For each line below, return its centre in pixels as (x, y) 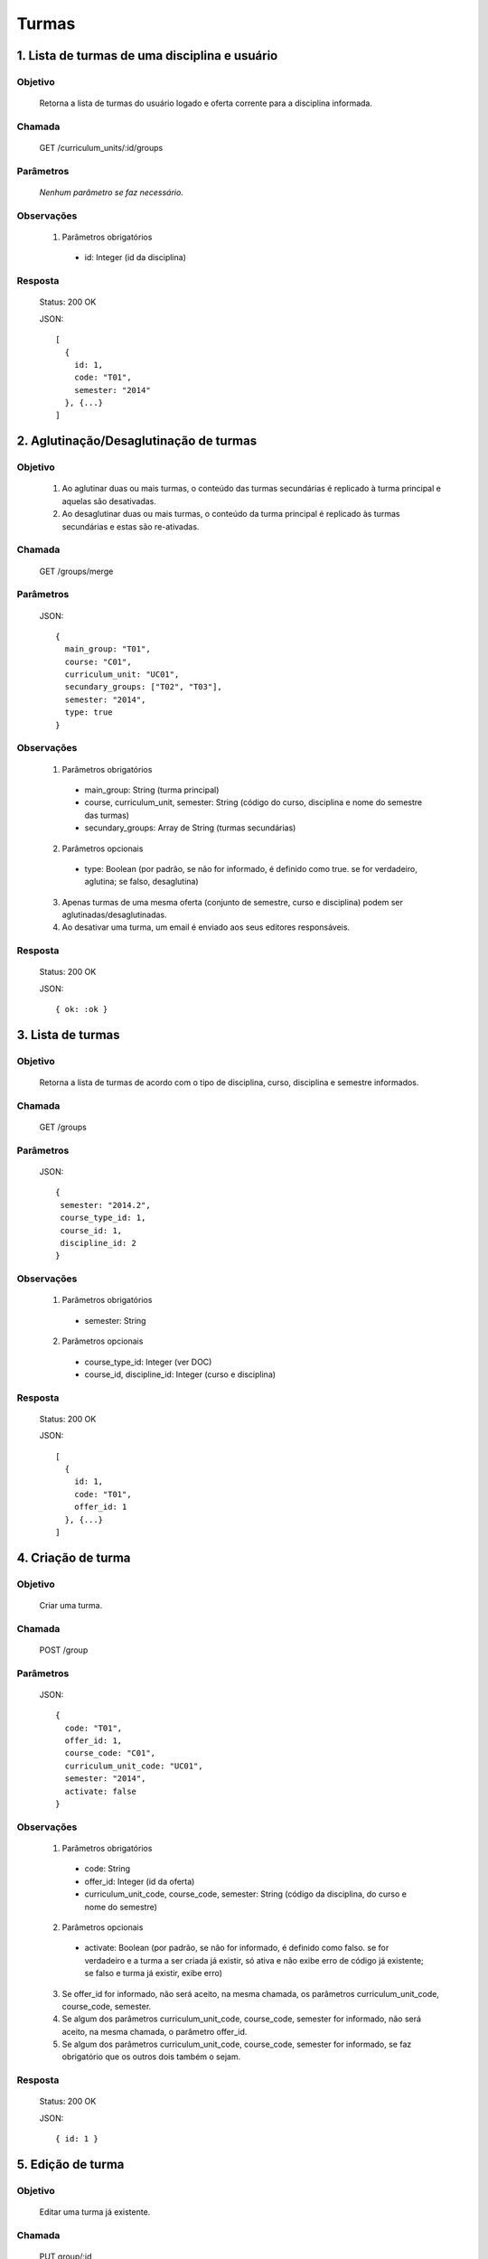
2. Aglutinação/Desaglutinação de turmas (137, 441)
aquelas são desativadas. (109, 501)
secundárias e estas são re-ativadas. (131, 526)
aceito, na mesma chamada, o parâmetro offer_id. (155, 2031)
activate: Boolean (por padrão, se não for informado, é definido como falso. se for (237, 1948)
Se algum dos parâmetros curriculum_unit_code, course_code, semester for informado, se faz (237, 2044)
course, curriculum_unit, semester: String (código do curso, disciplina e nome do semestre (253, 802)
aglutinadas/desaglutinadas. (114, 915)
